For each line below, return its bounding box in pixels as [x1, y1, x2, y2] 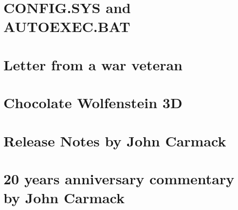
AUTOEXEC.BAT [3, 16, 130, 36]
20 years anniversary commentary [3, 168, 235, 188]
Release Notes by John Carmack [3, 130, 226, 150]
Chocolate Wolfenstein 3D [3, 93, 183, 113]
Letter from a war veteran [3, 54, 183, 74]
